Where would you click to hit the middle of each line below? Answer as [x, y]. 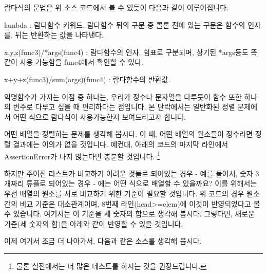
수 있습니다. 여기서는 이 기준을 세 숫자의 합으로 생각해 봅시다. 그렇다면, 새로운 [129, 214]
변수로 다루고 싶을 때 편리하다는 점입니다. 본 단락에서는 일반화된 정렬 [124, 107]
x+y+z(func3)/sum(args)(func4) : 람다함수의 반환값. [87, 79]
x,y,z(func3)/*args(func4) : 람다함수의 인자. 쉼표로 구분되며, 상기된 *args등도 [126, 52]
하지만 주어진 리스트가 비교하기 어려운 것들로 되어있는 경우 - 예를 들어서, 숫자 [129, 173]
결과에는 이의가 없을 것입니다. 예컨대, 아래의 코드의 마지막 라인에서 [121, 144]
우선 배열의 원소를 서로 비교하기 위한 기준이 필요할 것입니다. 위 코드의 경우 [124, 193]
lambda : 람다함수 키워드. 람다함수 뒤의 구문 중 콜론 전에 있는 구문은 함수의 [125, 24]
